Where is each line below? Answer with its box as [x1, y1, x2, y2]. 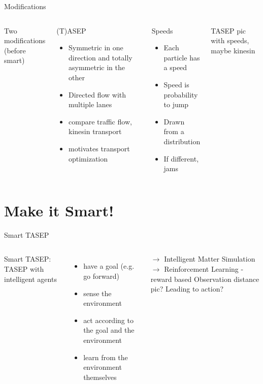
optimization [69, 153, 108, 164]
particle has [163, 52, 200, 62]
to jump [163, 99, 189, 110]
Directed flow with [69, 89, 126, 100]
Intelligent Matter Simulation [164, 253, 255, 264]
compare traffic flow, [69, 116, 132, 126]
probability [163, 89, 198, 100]
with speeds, [211, 35, 249, 46]
